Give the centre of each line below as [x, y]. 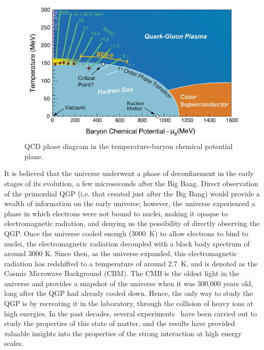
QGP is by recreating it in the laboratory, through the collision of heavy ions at [129, 303]
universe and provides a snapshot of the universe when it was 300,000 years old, [129, 283]
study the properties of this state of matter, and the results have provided [120, 323]
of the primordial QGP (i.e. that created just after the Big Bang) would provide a [132, 193]
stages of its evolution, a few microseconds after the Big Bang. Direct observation [131, 183]
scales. [14, 343]
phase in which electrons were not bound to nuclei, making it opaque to [116, 213]
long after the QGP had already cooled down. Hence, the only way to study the [129, 293]
